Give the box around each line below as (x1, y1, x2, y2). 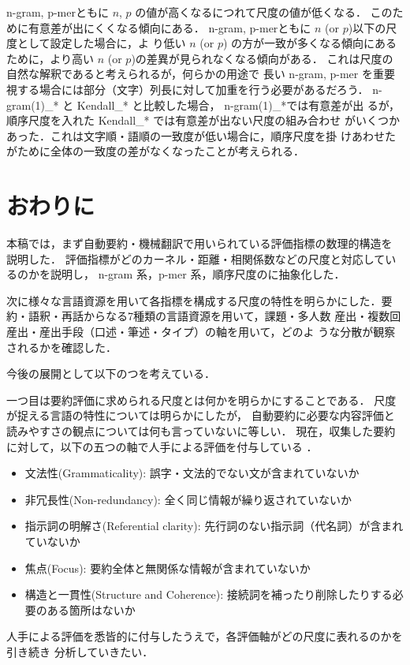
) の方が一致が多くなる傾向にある (222, 35, 397, 51)
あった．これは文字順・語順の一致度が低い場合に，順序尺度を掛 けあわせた (6, 127, 396, 144)
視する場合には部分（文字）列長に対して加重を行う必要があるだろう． (6, 80, 369, 97)
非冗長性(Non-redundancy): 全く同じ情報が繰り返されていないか (24, 491, 352, 507)
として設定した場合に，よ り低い (17, 35, 186, 51)
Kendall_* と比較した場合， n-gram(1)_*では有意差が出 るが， (76, 96, 400, 113)
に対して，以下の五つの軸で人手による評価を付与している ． (6, 438, 318, 454)
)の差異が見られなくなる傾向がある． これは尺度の (131, 50, 393, 66)
